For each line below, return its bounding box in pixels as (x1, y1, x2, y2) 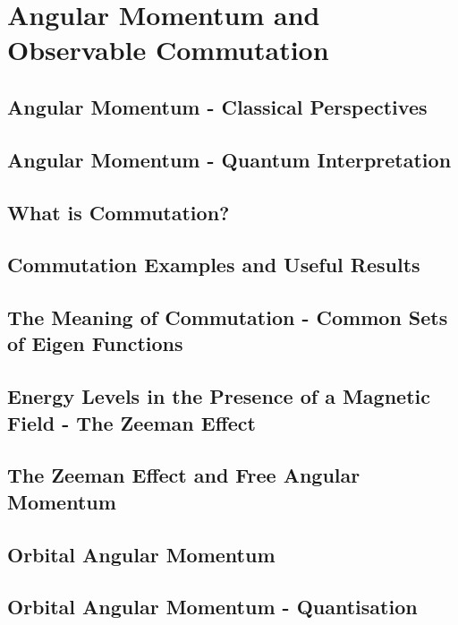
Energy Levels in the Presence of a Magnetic (7, 382, 430, 410)
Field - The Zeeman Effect (7, 408, 256, 436)
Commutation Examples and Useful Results (7, 251, 420, 278)
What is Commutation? (7, 198, 230, 226)
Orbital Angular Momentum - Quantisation (7, 593, 418, 621)
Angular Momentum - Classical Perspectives (7, 92, 428, 120)
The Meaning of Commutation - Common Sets (7, 304, 448, 331)
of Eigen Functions (7, 330, 183, 357)
